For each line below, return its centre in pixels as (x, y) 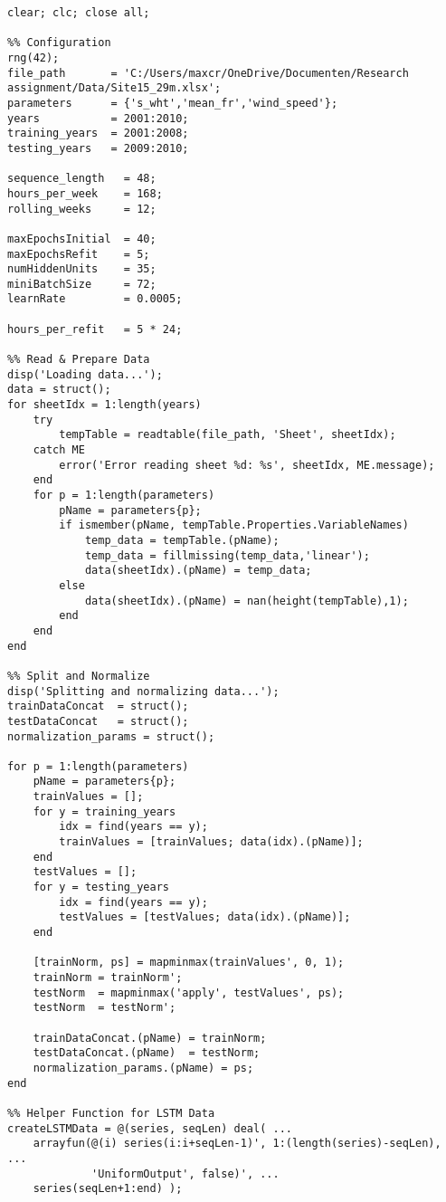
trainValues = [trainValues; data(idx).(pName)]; (211, 842)
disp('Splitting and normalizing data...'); (143, 691)
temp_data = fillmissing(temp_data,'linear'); (227, 555)
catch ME (59, 450)
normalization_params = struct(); (111, 736)
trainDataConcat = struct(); (98, 706)
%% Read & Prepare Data (79, 360)
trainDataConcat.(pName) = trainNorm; (150, 1038)
